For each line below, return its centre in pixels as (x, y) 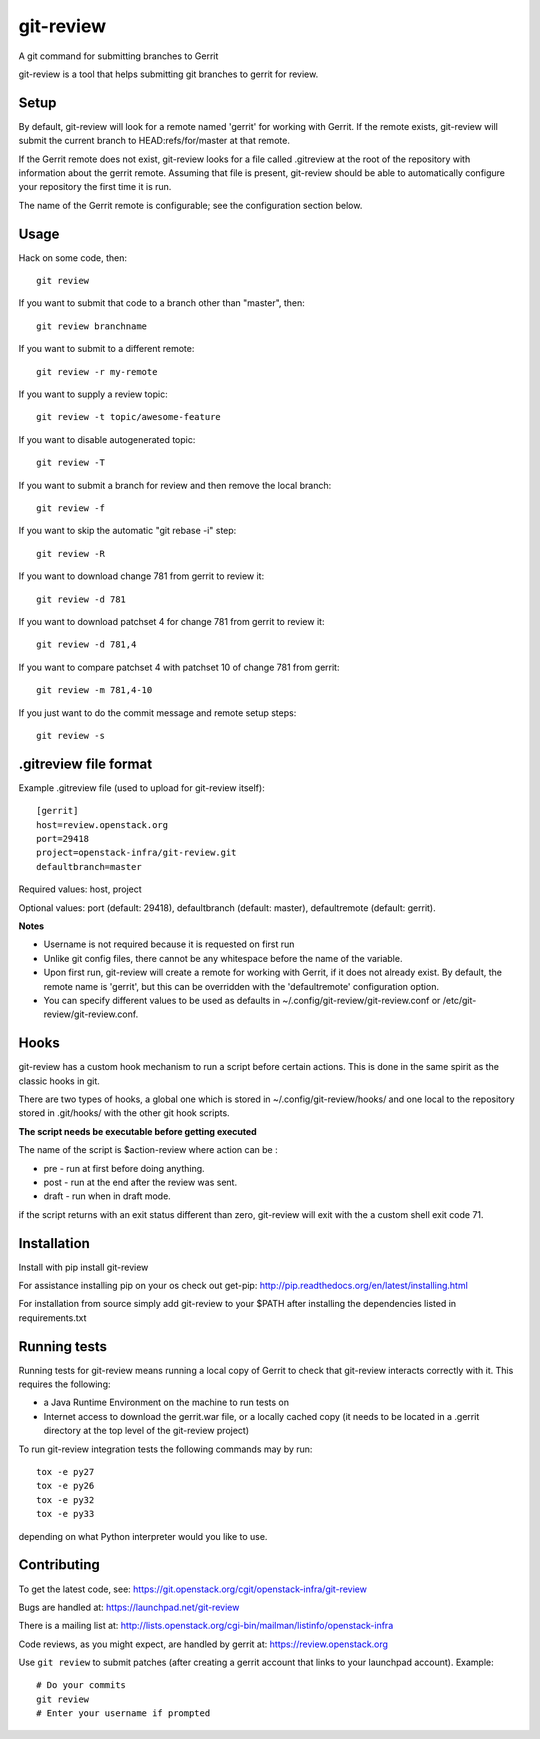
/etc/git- (459, 1000)
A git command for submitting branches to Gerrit (118, 56)
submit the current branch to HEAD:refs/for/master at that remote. (154, 141)
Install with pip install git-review (83, 1267)
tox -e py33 (65, 1514)
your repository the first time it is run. (95, 187)
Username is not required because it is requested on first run (169, 944)
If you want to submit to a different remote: (106, 349)
